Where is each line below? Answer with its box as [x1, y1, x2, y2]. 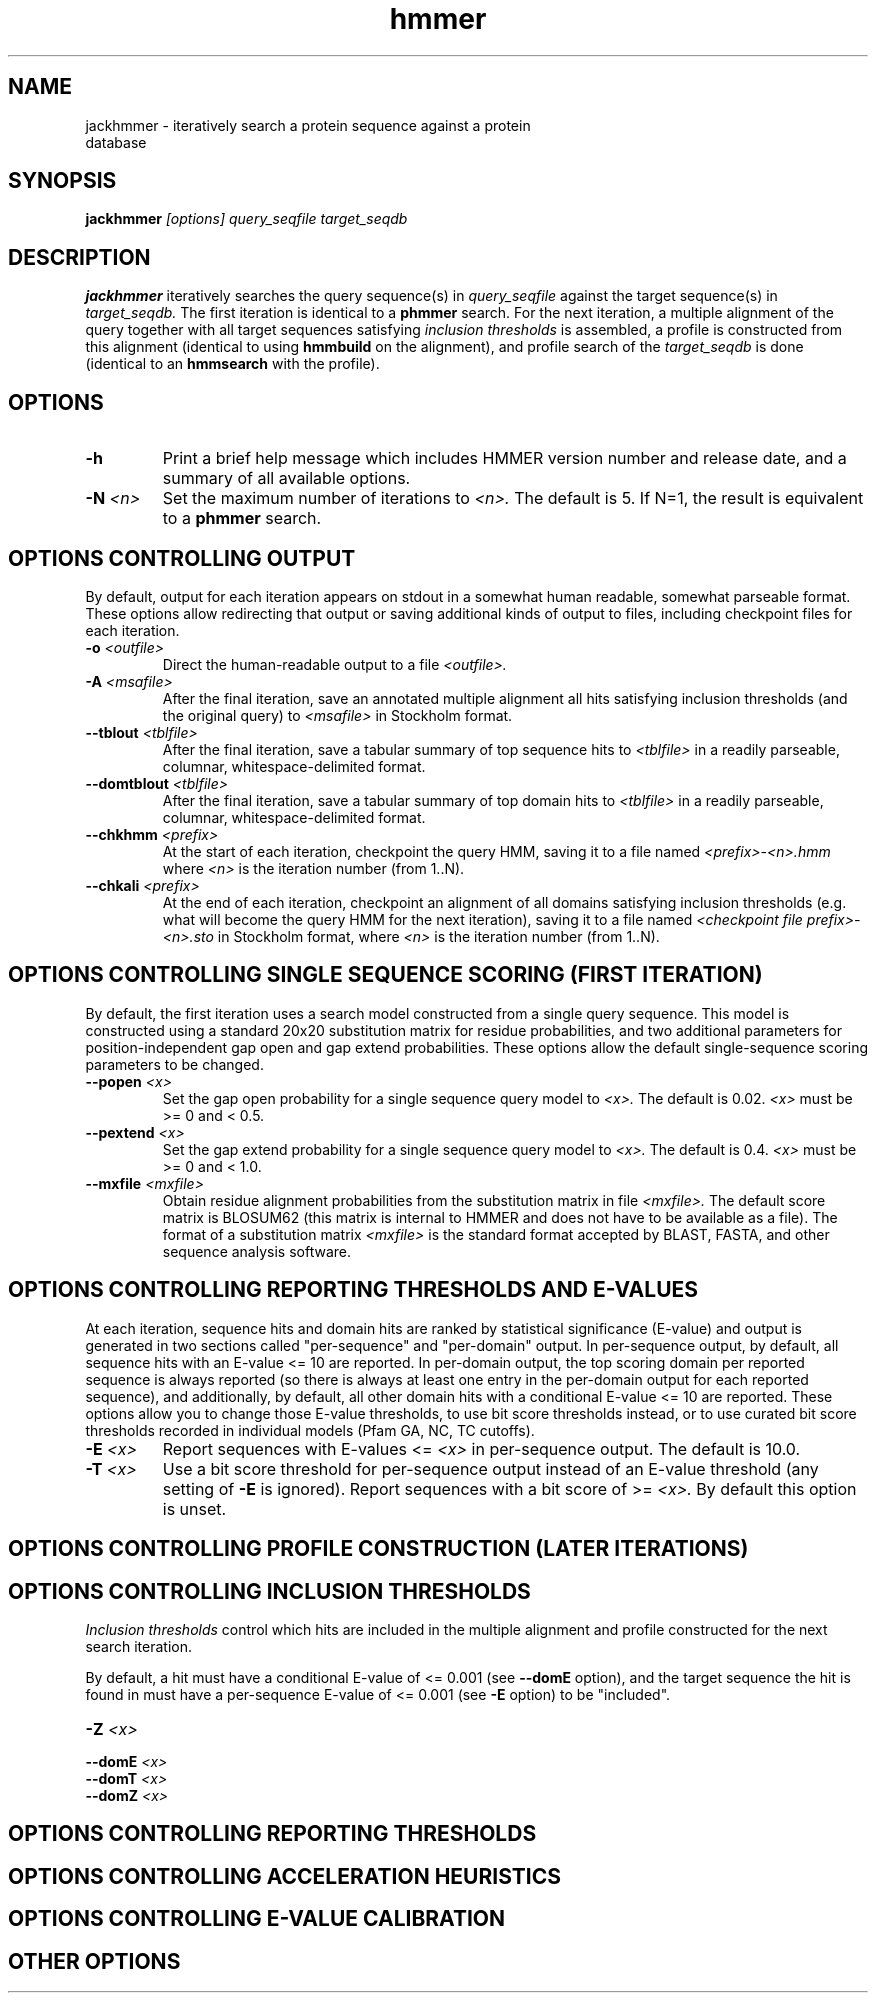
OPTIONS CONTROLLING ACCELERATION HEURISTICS [8, 1863, 561, 1889]
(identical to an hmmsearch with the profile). [85, 355, 380, 373]
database [85, 133, 147, 151]
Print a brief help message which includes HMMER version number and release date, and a [162, 448, 847, 469]
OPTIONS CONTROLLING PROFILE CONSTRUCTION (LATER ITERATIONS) [8, 1536, 749, 1562]
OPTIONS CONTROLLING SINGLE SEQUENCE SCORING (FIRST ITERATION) [8, 962, 763, 988]
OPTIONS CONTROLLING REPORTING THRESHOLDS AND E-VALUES [8, 1277, 699, 1303]
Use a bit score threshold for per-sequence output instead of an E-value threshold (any [162, 1458, 819, 1479]
